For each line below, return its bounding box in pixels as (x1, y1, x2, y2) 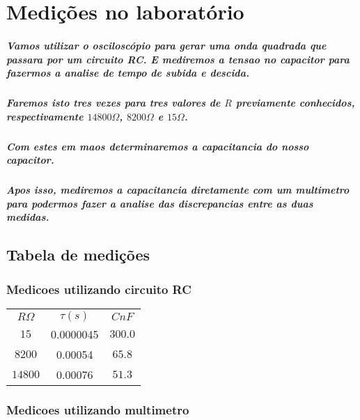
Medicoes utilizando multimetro (6, 400, 189, 418)
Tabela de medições (6, 244, 150, 265)
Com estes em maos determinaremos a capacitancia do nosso (6, 139, 309, 153)
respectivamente (6, 109, 84, 123)
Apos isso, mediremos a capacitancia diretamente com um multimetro (6, 182, 350, 197)
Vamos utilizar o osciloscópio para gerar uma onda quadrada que (6, 38, 327, 52)
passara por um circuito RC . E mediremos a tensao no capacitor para (6, 52, 350, 66)
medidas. (6, 210, 49, 224)
